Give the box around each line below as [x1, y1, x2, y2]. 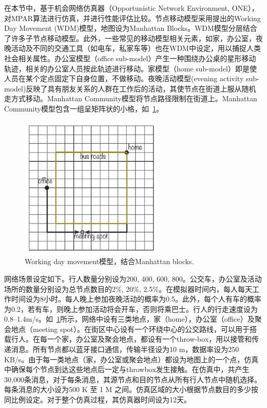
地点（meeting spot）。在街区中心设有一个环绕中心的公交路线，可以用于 [11, 323, 250, 334]
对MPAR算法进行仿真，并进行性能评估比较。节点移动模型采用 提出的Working [4, 12, 261, 23]
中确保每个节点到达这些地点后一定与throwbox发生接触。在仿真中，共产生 [4, 364, 250, 375]
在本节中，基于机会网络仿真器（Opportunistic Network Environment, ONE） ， [4, 3, 259, 13]
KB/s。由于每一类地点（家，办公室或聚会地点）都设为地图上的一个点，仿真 [4, 354, 259, 364]
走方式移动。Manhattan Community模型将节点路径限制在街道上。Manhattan [4, 93, 257, 104]
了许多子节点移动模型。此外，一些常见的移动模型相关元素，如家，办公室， [4, 32, 256, 43]
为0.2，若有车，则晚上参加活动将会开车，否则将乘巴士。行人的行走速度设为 [4, 303, 258, 314]
